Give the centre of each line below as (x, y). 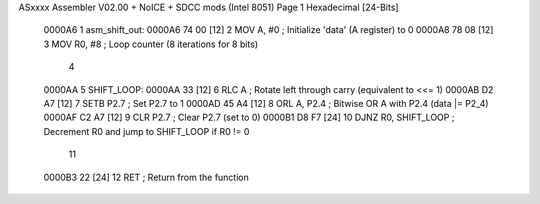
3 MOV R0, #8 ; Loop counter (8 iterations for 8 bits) (151, 44)
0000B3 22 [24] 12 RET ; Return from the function (146, 177)
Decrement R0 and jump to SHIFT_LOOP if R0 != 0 (146, 131)
